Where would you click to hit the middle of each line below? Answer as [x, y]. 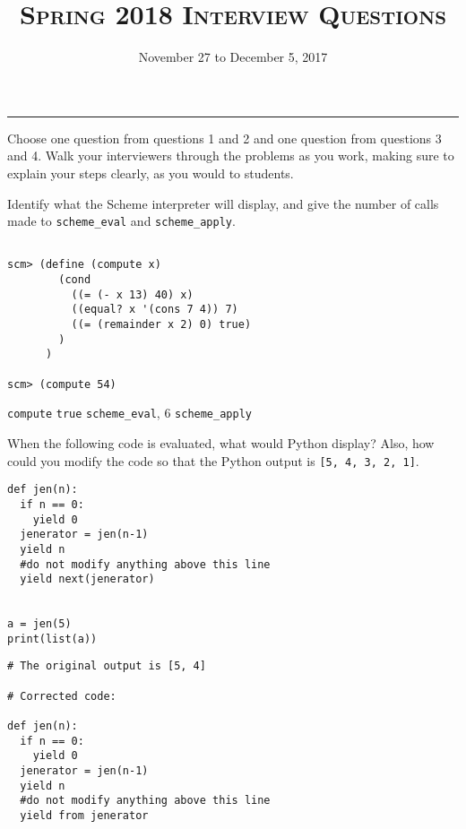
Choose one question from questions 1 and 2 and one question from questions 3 [224, 138]
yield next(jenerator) [87, 579]
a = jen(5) [39, 624]
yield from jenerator [84, 816]
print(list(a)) [52, 639]
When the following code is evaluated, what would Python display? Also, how [221, 442]
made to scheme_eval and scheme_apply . [121, 221]
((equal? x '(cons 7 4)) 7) [155, 310]
